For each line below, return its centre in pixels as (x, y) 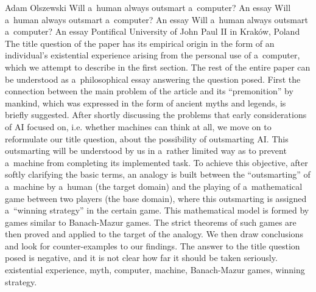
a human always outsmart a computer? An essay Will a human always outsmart (156, 19)
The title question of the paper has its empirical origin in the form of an (140, 43)
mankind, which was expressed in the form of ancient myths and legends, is (146, 103)
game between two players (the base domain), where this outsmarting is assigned (156, 198)
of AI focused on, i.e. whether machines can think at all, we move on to (138, 126)
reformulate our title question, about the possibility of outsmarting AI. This (147, 138)
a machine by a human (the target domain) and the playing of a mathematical (154, 186)
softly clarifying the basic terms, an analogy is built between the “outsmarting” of (158, 174)
